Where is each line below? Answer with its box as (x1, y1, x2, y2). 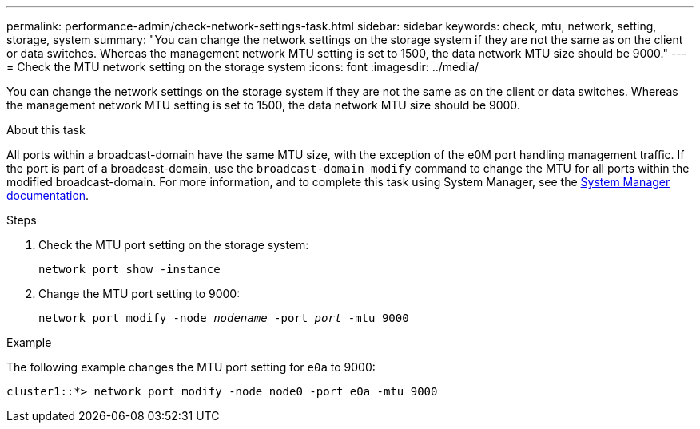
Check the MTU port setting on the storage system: (38, 238, 309, 252)
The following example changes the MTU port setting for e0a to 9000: (6, 360, 376, 374)
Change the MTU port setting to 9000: (38, 287, 241, 300)
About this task (6, 123, 86, 137)
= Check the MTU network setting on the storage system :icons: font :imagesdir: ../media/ (6, 60, 479, 73)
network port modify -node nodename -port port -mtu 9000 (38, 312, 409, 324)
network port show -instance (38, 263, 221, 276)
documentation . (6, 189, 89, 202)
